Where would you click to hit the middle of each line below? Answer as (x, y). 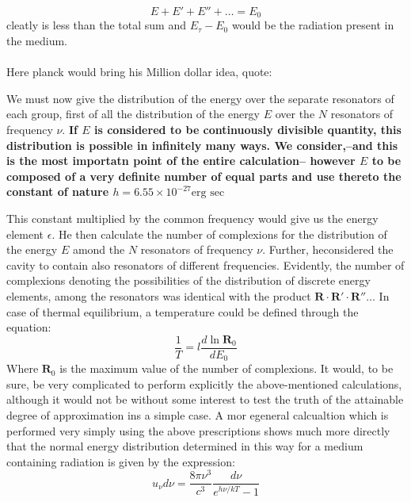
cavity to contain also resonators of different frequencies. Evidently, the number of (205, 264)
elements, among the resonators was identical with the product (159, 295)
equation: (29, 327)
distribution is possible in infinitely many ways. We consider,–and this (202, 145)
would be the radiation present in (313, 25)
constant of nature (58, 192)
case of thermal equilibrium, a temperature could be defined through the (183, 311)
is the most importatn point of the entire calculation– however (181, 161)
